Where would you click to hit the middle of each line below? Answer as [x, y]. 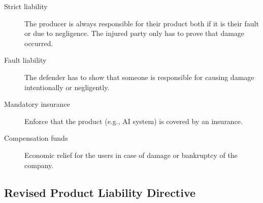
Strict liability [26, 6]
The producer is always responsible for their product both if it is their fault [142, 23]
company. [39, 165]
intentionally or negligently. [67, 87]
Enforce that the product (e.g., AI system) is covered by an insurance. [134, 121]
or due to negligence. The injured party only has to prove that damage [135, 33]
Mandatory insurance [37, 104]
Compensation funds [36, 138]
